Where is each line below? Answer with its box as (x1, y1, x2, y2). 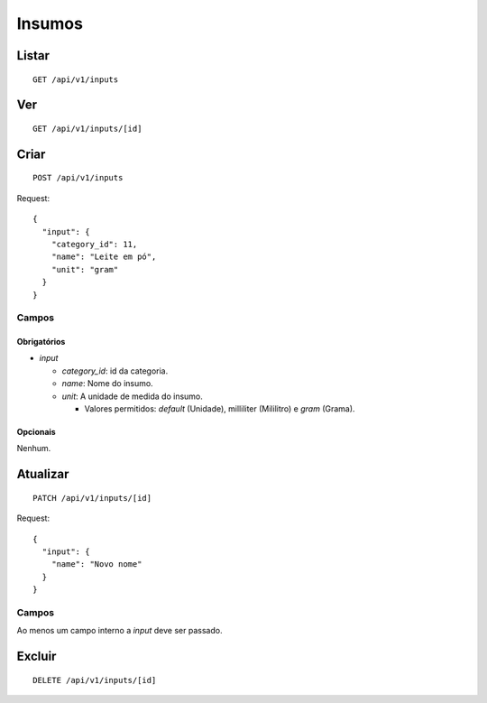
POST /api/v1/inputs (32, 172, 124, 183)
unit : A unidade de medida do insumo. (61, 391, 203, 402)
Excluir (16, 649, 57, 664)
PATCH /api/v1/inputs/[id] (32, 493, 152, 503)
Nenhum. (16, 443, 51, 454)
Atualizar (16, 467, 69, 482)
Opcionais (16, 427, 56, 438)
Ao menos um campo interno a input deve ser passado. (16, 625, 223, 636)
